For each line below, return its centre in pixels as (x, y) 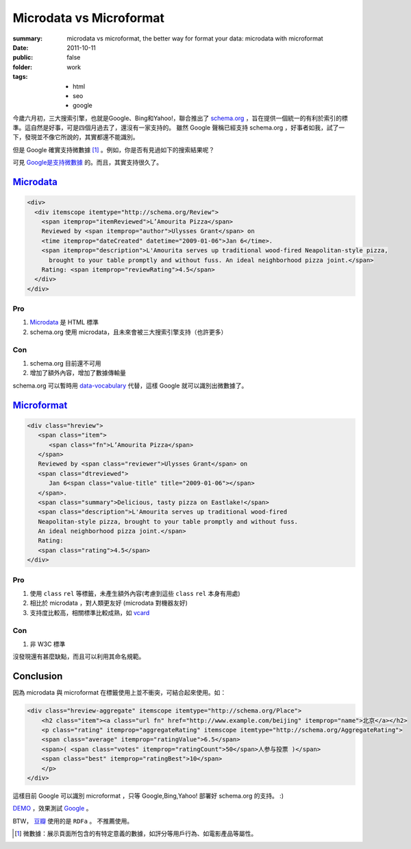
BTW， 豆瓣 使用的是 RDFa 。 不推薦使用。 (73, 821)
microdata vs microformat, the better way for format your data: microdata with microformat (195, 38)
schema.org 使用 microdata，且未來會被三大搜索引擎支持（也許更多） (128, 332)
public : (23, 58)
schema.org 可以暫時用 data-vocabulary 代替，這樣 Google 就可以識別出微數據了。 (130, 385)
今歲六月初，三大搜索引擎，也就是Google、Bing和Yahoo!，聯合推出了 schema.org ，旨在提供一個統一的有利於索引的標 (180, 118)
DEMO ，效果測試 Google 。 (52, 809)
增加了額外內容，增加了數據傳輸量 (78, 373)
